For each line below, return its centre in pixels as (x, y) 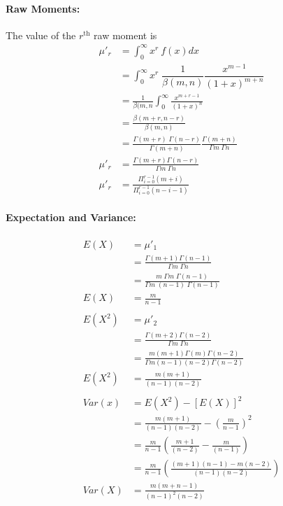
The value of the (41, 35)
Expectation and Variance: (71, 217)
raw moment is (125, 35)
